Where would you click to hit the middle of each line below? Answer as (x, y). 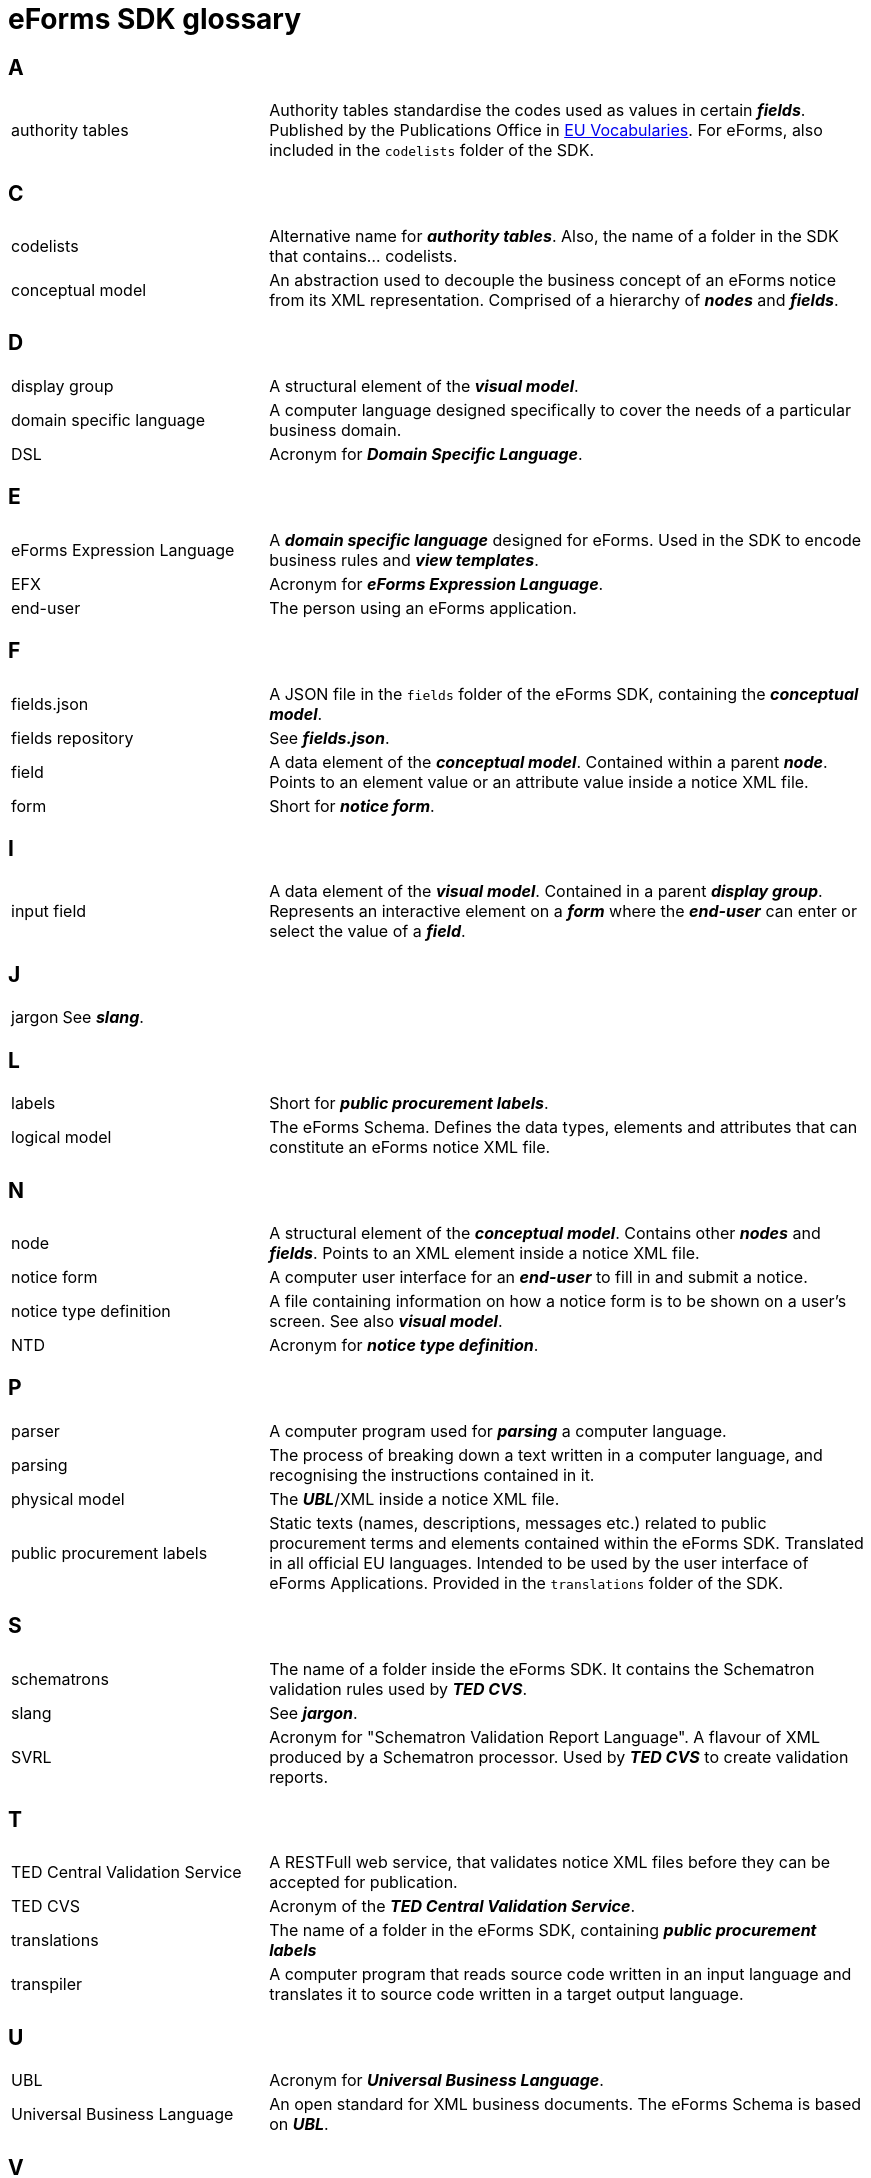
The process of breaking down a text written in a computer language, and (546, 1454)
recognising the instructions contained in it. (432, 1474)
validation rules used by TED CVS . (398, 1688)
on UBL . (299, 2124)
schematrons (60, 1678)
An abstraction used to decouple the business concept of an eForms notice (552, 280)
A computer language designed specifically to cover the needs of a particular (560, 409)
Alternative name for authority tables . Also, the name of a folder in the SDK (554, 236)
